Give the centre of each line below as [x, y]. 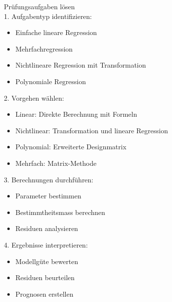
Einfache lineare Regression [56, 32]
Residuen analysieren [47, 228]
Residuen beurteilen [45, 277]
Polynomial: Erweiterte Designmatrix [71, 147]
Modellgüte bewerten [47, 261]
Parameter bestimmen [48, 196]
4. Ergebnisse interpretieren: [46, 244]
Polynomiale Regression [51, 81]
